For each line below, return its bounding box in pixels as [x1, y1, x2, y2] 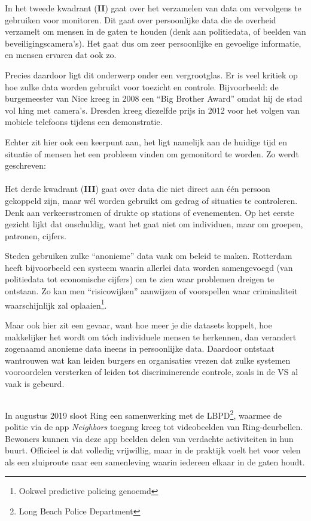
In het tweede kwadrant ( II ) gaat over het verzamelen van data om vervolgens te [5, 2, 301, 14]
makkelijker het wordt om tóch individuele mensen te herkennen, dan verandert [5, 330, 297, 343]
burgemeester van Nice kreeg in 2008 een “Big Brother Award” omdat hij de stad [5, 92, 303, 105]
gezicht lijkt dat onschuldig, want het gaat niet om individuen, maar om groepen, [5, 218, 303, 230]
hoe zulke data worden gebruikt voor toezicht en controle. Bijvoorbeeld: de [5, 80, 279, 93]
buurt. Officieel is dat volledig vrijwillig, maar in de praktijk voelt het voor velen [5, 444, 301, 456]
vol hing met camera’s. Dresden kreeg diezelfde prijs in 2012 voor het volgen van [5, 103, 300, 116]
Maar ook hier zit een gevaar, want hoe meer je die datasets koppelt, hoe [5, 318, 272, 331]
